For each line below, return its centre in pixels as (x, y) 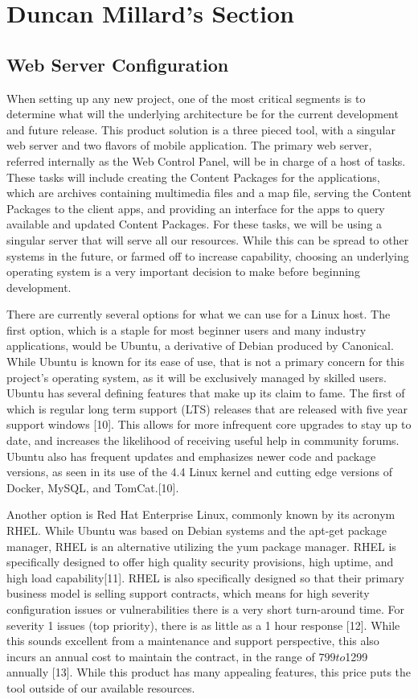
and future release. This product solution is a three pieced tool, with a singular (201, 129)
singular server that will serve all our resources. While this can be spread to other (208, 239)
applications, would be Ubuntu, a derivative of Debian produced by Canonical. (200, 345)
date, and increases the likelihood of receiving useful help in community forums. (203, 440)
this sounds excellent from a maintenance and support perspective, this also (193, 641)
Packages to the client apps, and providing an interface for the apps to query (196, 208)
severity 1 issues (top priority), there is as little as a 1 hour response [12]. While (203, 625)
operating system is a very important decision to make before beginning (183, 271)
